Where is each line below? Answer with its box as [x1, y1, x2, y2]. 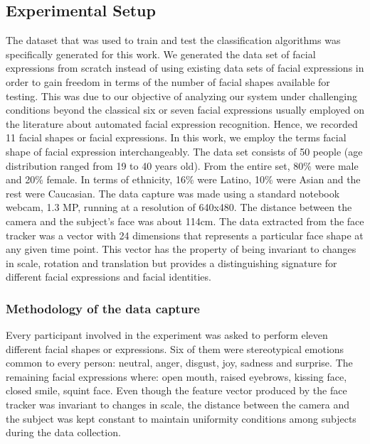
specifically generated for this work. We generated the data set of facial [6, 46, 316, 61]
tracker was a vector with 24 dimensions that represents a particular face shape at [6, 227, 364, 242]
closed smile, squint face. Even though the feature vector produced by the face [6, 383, 347, 398]
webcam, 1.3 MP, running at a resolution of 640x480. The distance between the [6, 200, 352, 215]
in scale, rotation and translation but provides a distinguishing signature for [6, 255, 337, 270]
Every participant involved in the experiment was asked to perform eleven [6, 327, 328, 342]
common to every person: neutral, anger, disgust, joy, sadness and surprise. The [6, 355, 353, 370]
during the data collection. [6, 425, 121, 440]
